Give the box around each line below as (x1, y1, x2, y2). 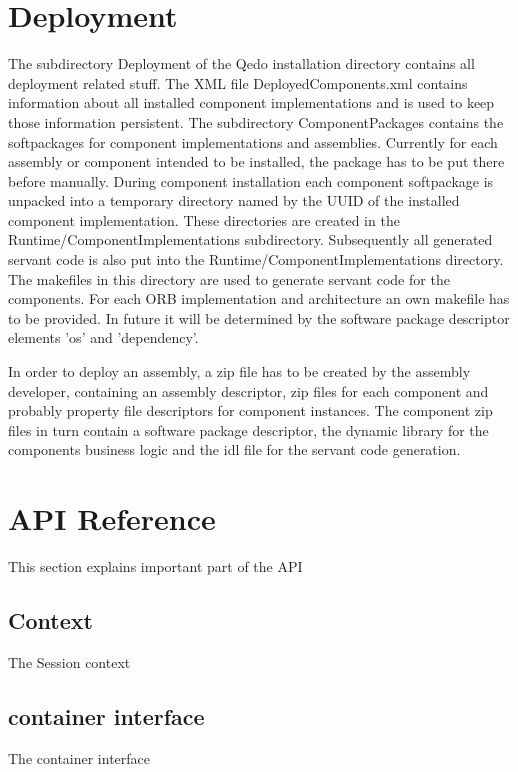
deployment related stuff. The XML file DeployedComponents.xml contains (8, 72, 468, 93)
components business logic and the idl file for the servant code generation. (8, 439, 461, 460)
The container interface (8, 747, 151, 768)
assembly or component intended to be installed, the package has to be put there (8, 151, 505, 172)
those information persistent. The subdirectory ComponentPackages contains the (8, 111, 504, 132)
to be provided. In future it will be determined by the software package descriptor (8, 307, 510, 328)
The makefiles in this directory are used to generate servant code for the (8, 268, 450, 289)
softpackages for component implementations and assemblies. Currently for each (8, 131, 498, 152)
